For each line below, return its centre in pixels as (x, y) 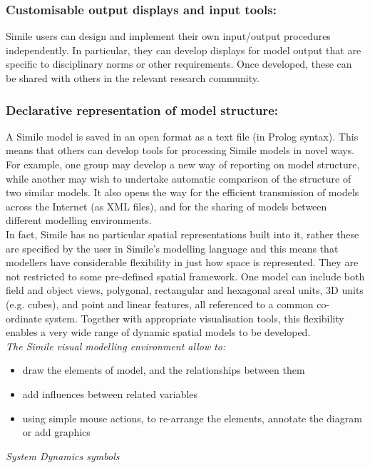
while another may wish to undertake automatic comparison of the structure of (179, 178)
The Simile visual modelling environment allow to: (116, 346)
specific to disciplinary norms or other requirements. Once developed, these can (179, 64)
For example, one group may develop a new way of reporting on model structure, (183, 164)
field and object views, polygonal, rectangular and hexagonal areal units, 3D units (185, 290)
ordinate (24, 318)
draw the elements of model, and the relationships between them (164, 370)
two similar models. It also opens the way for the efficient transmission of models (183, 192)
